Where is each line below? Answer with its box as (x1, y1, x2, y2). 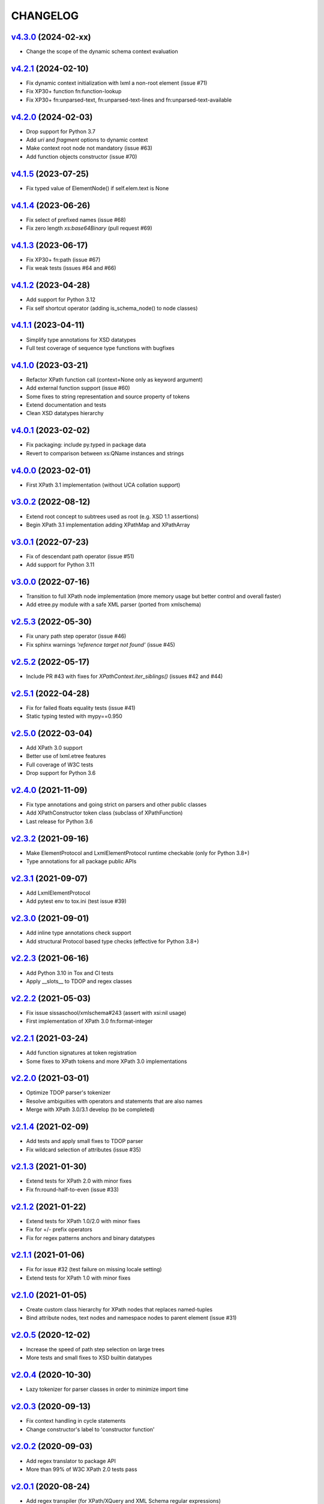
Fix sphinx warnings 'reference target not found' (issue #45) (26, 641, 175, 648)
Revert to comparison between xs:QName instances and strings (26, 449, 184, 457)
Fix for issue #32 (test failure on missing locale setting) (26, 1266, 162, 1273)
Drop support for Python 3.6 (26, 769, 96, 777)
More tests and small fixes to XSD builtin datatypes (26, 1354, 152, 1361)
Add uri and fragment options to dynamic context (26, 136, 148, 144)
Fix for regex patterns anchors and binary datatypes (26, 1234, 155, 1242)
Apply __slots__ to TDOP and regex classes (26, 978, 132, 985)
